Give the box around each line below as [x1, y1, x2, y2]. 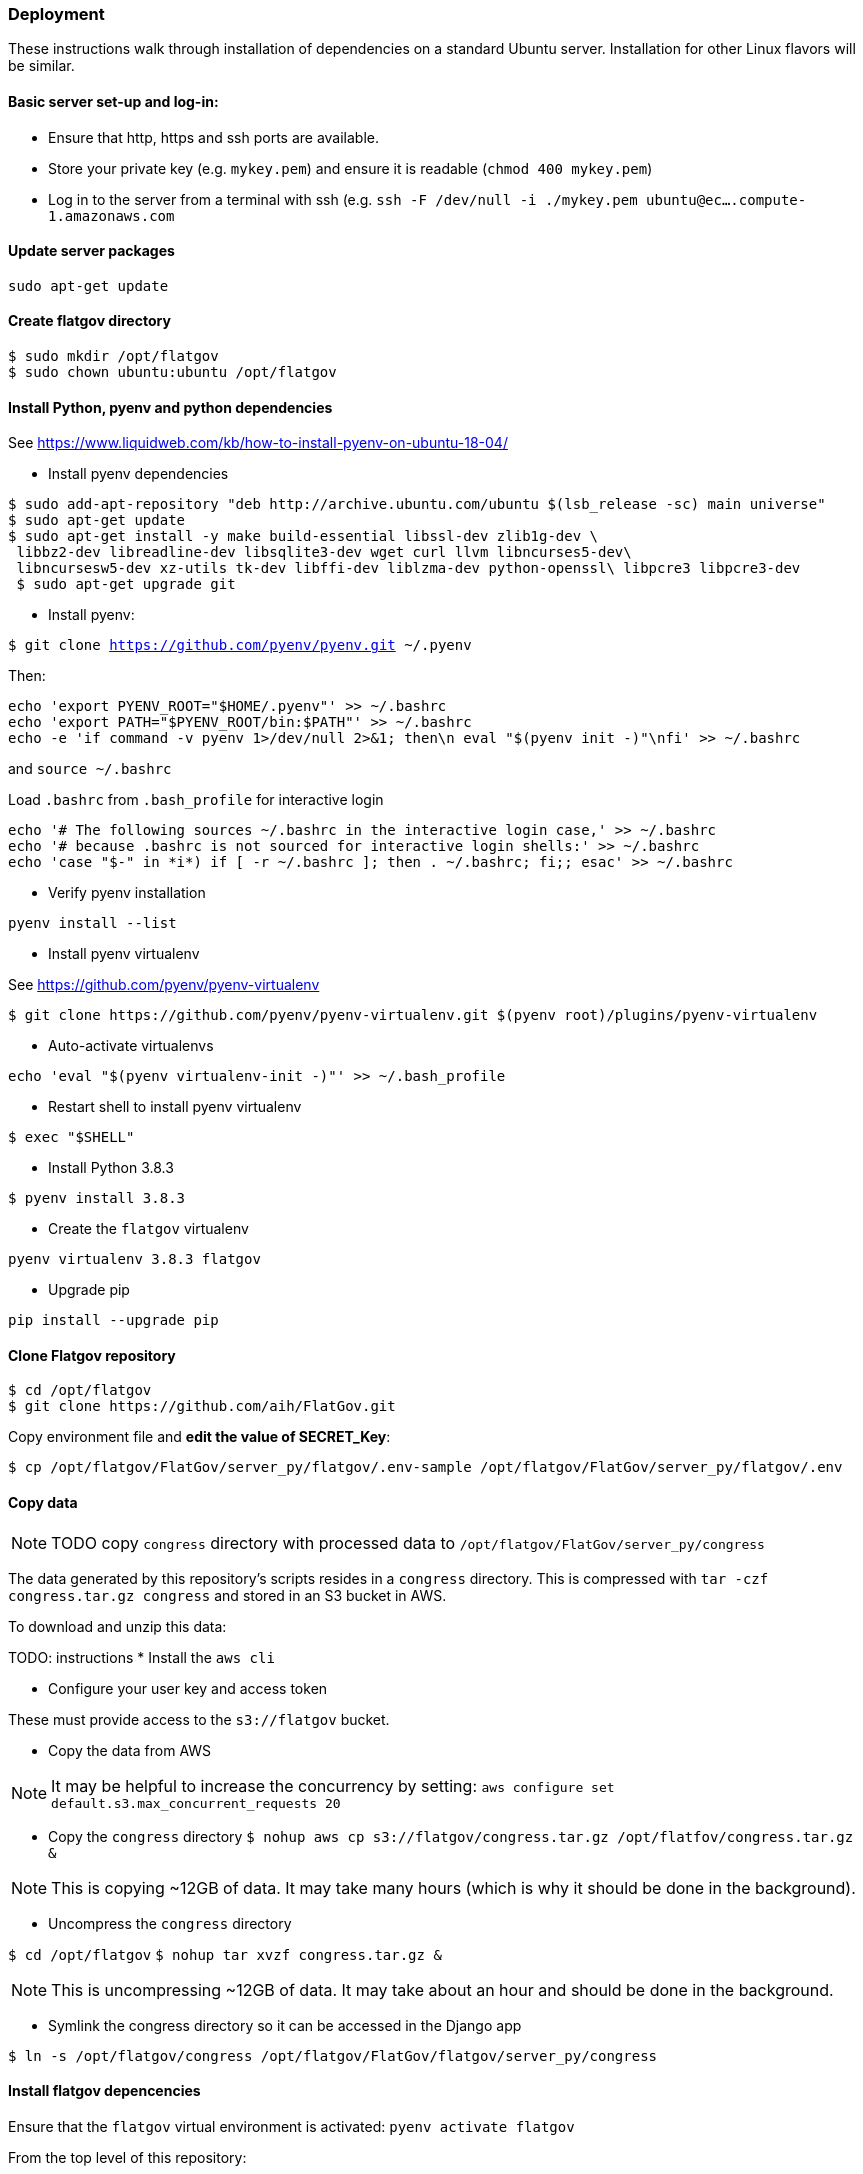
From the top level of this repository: [8, 2148, 247, 2166]
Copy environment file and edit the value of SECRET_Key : [8, 1428, 391, 1446]
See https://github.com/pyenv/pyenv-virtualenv [8, 976, 320, 994]
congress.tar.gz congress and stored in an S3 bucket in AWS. [8, 1586, 447, 1604]
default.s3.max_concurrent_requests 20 [51, 1795, 341, 1811]
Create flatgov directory [8, 312, 171, 330]
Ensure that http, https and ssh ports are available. [48, 128, 380, 146]
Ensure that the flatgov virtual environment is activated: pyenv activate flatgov [8, 2117, 575, 2135]
